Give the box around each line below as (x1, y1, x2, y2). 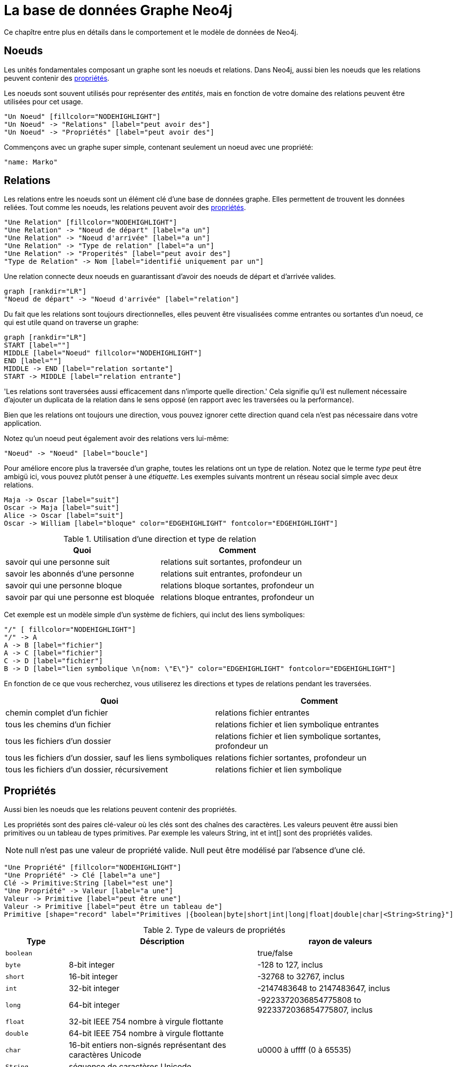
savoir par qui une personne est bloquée (5, 592, 155, 603)
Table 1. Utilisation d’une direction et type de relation (63, 534, 256, 544)
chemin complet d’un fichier (5, 708, 108, 718)
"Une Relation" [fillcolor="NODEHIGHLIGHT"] (4, 218, 178, 227)
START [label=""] (4, 341, 70, 349)
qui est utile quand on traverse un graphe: (4, 318, 139, 327)
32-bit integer (68, 983, 120, 994)
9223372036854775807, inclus (257, 1005, 373, 1015)
